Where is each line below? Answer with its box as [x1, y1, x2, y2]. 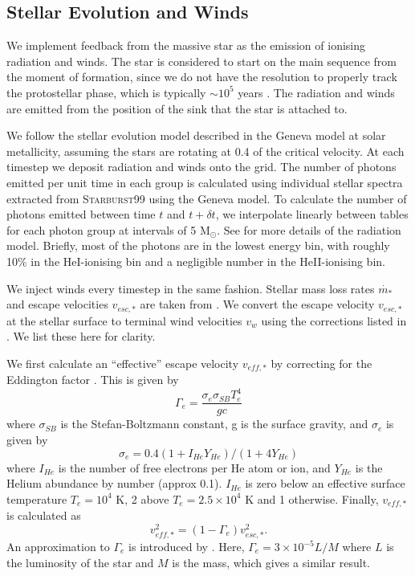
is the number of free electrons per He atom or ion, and [58, 459, 331, 476]
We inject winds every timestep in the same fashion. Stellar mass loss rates [6, 280, 375, 296]
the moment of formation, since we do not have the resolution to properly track [6, 68, 397, 85]
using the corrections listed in [261, 312, 407, 329]
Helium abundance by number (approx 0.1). [6, 475, 222, 492]
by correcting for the [271, 354, 372, 371]
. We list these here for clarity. [6, 328, 156, 345]
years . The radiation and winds [238, 84, 395, 100]
